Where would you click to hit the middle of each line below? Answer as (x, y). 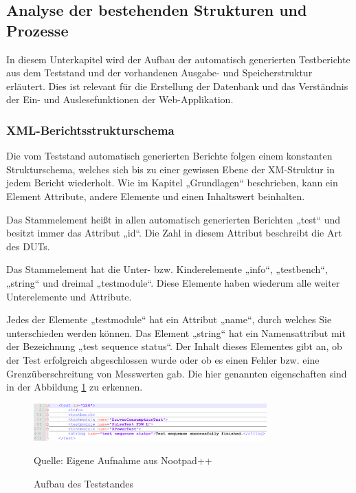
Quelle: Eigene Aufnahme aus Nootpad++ (123, 460)
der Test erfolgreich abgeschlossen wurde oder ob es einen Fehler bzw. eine (163, 359)
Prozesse (37, 30)
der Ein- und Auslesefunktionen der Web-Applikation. (120, 99)
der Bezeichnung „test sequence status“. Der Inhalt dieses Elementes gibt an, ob (174, 346)
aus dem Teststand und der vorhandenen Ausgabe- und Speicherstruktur (159, 73)
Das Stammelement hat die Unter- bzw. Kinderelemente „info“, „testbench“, (167, 269)
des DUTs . (28, 246)
